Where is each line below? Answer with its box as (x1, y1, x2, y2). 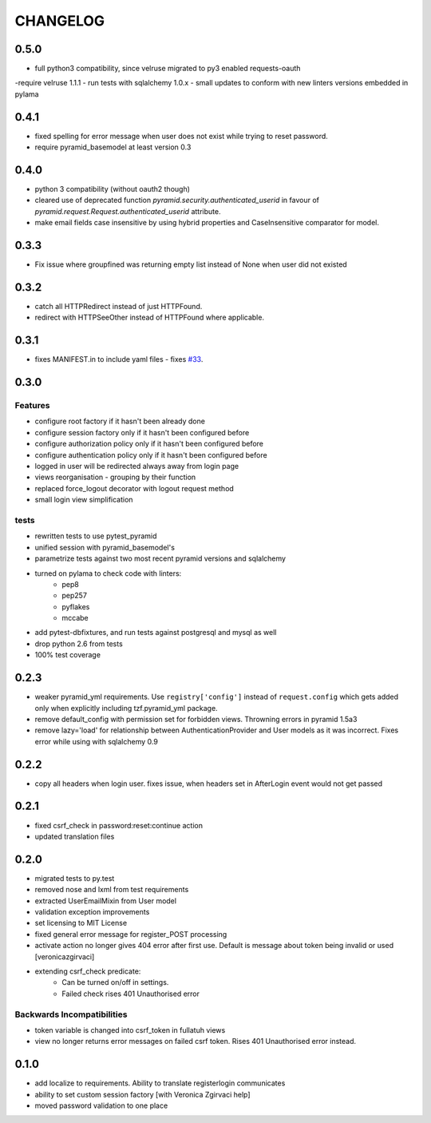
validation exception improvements (34, 907, 150, 917)
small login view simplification (34, 495, 133, 505)
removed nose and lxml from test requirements (34, 885, 189, 895)
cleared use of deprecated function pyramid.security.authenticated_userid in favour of (34, 196, 319, 205)
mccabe (61, 613, 89, 623)
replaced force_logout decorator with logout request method (34, 483, 235, 493)
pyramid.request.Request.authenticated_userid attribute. (34, 206, 221, 216)
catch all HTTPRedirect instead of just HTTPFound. (34, 302, 203, 312)
